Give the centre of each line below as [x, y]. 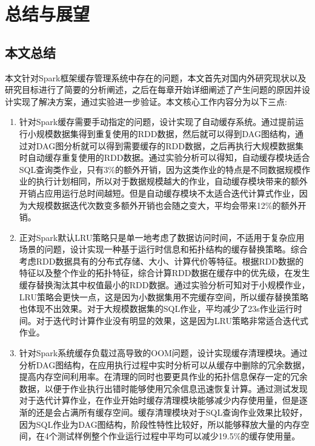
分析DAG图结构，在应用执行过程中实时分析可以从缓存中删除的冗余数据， [164, 364]
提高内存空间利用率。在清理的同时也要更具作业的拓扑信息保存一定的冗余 [163, 377]
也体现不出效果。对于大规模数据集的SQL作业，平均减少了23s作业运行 [156, 309]
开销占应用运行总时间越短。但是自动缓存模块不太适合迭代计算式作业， [159, 193]
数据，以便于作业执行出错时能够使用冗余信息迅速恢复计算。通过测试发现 [163, 388]
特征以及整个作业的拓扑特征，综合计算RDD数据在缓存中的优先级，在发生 [164, 273]
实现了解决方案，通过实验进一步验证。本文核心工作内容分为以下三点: [150, 101]
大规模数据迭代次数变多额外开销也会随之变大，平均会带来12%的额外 [163, 205]
